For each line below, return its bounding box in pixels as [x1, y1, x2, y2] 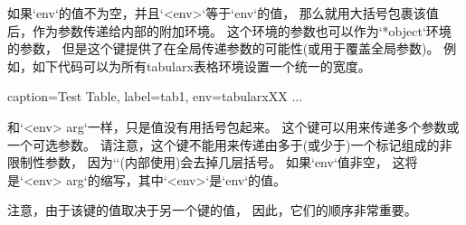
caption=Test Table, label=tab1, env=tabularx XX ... [7, 87, 303, 106]
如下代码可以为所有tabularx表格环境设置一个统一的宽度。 [32, 56, 371, 75]
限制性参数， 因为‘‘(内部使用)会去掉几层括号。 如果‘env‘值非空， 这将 [7, 153, 418, 172]
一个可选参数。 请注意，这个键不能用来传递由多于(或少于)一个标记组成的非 [7, 135, 452, 154]
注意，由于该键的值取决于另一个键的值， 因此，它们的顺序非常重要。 [7, 201, 417, 220]
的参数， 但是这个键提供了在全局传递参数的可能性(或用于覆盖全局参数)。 [7, 39, 440, 58]
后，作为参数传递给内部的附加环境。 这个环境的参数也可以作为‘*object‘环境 [7, 21, 452, 40]
